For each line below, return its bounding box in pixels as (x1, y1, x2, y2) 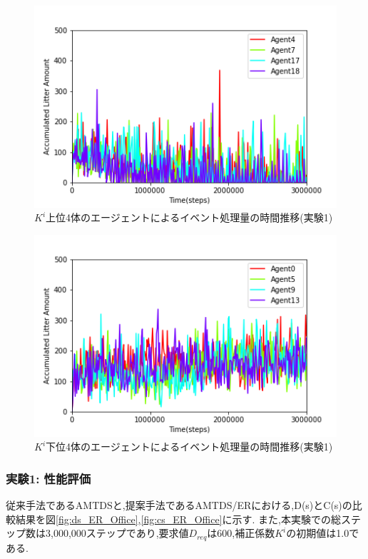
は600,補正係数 (207, 525, 275, 540)
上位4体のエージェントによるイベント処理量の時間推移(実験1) (46, 210, 333, 225)
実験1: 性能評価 (6, 469, 91, 487)
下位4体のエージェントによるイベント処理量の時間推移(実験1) (46, 439, 333, 454)
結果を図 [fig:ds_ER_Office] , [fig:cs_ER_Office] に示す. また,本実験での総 (15, 511, 341, 526)
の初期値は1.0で (286, 525, 359, 540)
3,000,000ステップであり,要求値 (45, 525, 189, 540)
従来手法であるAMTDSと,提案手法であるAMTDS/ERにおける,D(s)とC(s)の (6, 497, 352, 512)
